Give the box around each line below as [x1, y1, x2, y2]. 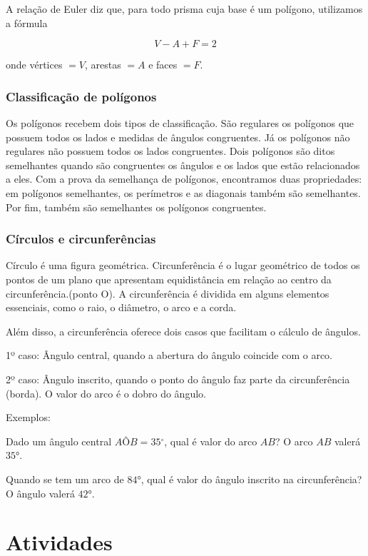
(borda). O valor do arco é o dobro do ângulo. [6, 385, 206, 400]
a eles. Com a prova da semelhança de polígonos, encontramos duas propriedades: [6, 171, 362, 186]
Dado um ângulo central [6, 433, 112, 448]
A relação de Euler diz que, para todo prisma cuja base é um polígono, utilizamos [6, 1, 363, 16]
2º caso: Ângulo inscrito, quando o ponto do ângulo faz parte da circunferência [6, 371, 350, 386]
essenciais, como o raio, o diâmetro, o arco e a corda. [6, 300, 237, 315]
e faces [148, 57, 178, 72]
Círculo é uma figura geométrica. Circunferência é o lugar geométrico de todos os [6, 258, 360, 273]
